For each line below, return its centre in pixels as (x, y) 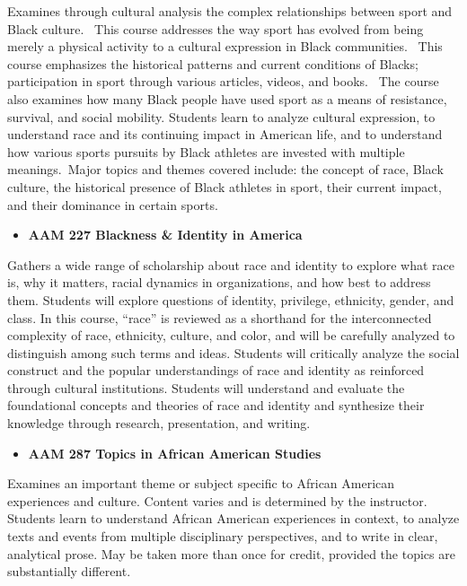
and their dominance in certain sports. (113, 204)
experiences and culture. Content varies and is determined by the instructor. (217, 500)
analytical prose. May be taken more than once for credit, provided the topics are (231, 553)
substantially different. (69, 571)
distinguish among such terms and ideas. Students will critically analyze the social (233, 352)
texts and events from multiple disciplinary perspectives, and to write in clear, (223, 536)
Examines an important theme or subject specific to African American (201, 483)
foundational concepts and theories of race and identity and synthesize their (216, 405)
